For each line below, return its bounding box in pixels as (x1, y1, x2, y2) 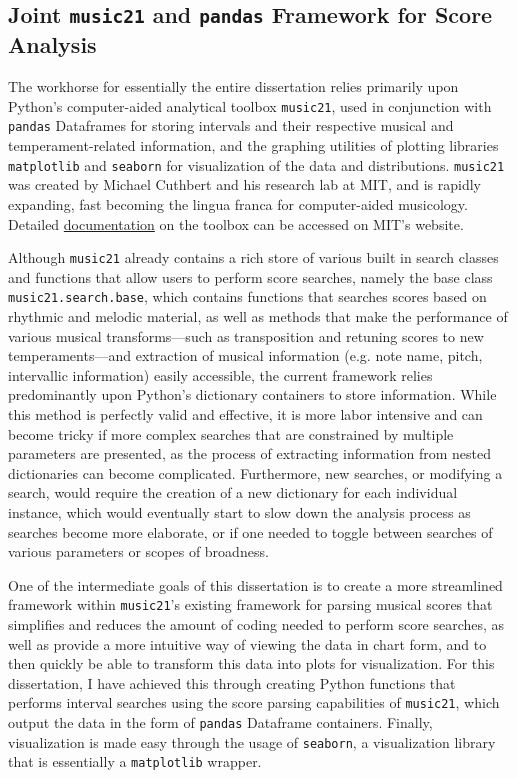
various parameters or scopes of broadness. (8, 541, 269, 562)
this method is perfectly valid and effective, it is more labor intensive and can (8, 403, 483, 424)
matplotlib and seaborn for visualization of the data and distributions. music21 (8, 154, 505, 175)
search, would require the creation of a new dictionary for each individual (8, 482, 458, 503)
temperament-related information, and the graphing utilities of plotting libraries (8, 135, 499, 156)
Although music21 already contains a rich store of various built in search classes (8, 247, 499, 268)
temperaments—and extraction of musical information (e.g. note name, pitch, (8, 345, 483, 366)
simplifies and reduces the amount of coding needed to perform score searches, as (8, 613, 505, 634)
